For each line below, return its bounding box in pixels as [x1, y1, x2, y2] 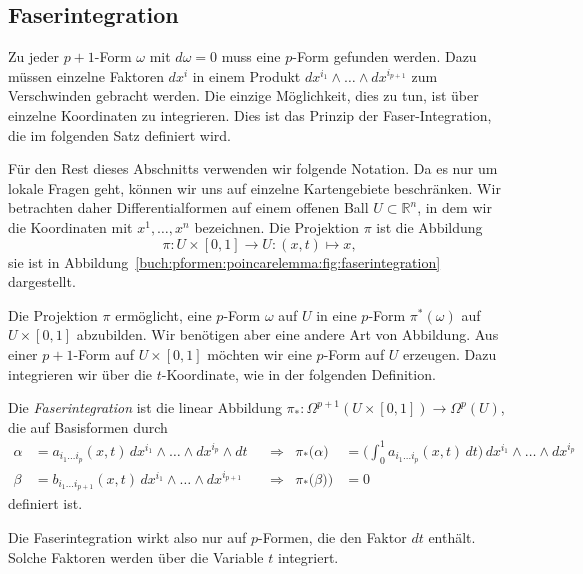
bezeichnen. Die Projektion [194, 216, 359, 237]
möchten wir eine [207, 343, 312, 364]
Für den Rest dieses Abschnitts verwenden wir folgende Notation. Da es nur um [8, 158, 498, 179]
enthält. [428, 527, 476, 548]
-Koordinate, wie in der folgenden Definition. [161, 363, 436, 384]
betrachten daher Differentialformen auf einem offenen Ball [8, 197, 369, 218]
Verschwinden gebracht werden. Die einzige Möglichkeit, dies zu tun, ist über [8, 85, 479, 106]
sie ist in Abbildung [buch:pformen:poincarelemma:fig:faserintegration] [8, 251, 441, 272]
